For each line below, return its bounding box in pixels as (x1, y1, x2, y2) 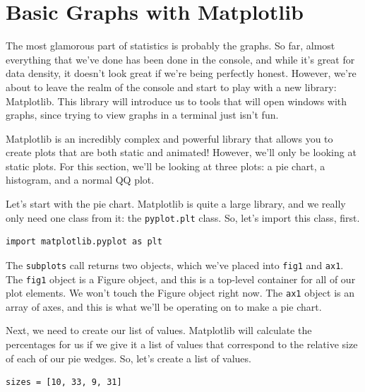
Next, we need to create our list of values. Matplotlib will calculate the (6, 323, 312, 338)
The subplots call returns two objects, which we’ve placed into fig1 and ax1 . (6, 257, 344, 272)
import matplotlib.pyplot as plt (6, 237, 162, 247)
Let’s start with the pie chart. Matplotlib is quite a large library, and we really (6, 196, 346, 211)
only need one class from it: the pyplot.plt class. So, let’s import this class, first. (6, 210, 360, 225)
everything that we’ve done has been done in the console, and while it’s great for (6, 52, 355, 66)
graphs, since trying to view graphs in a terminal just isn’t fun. (6, 107, 279, 122)
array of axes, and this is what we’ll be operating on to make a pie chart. (6, 299, 322, 314)
